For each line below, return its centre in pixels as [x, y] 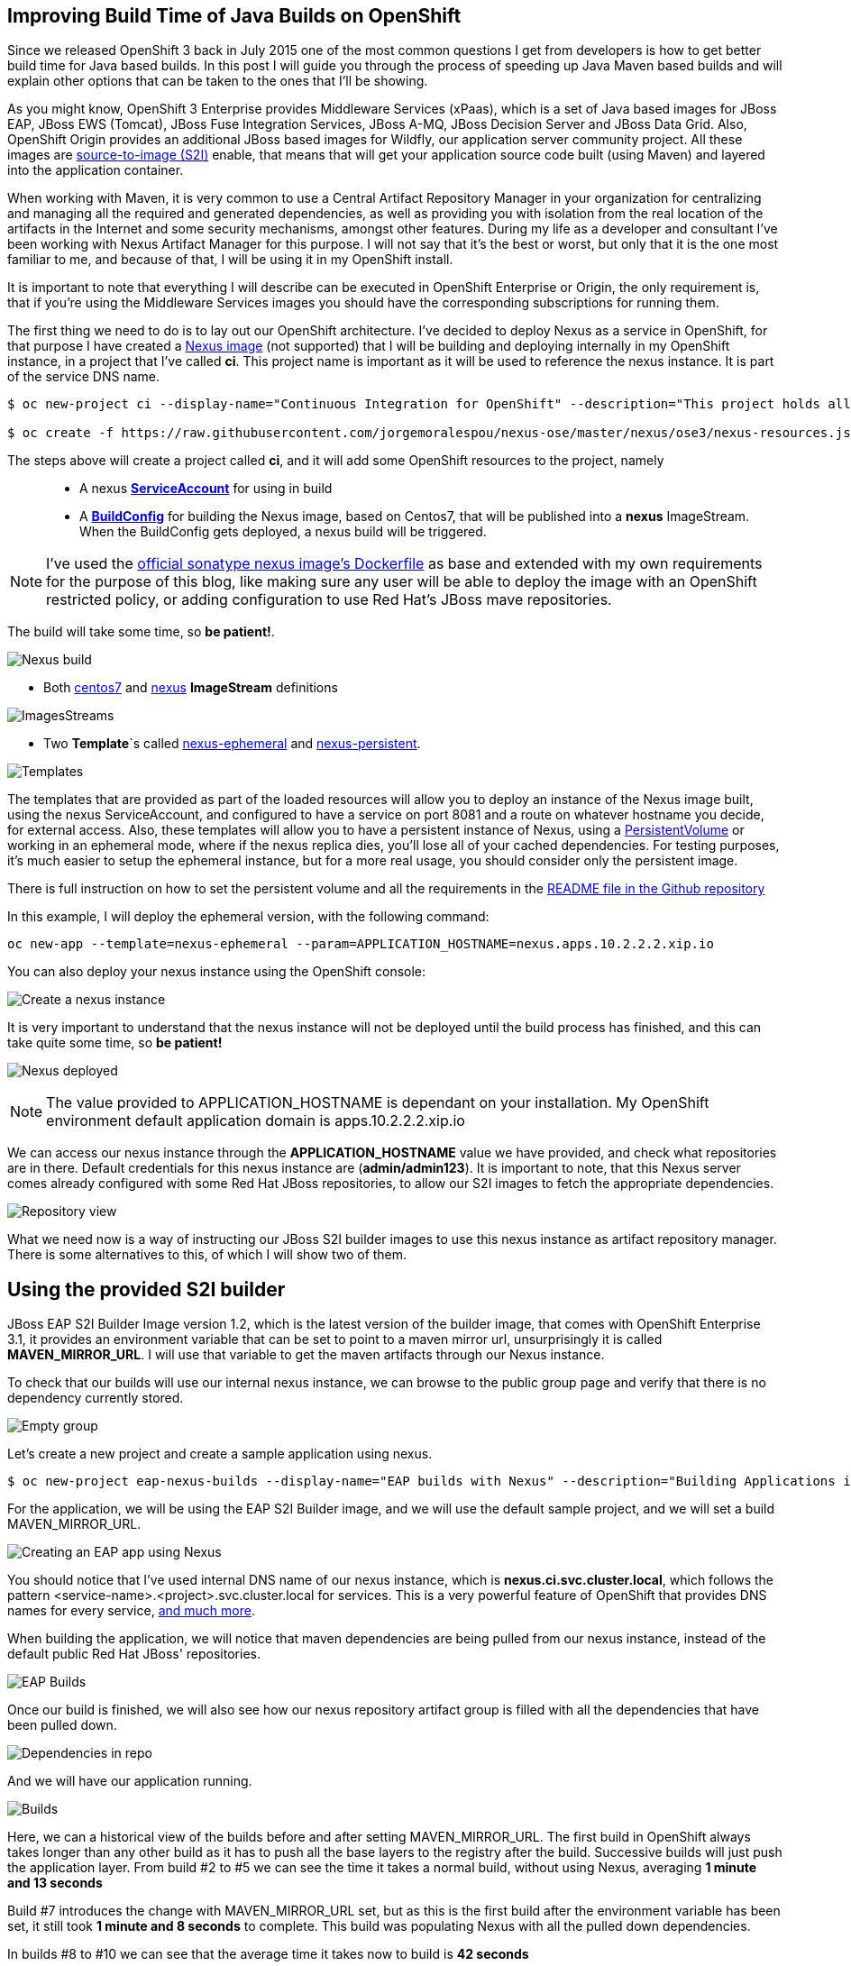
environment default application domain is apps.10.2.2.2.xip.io [256, 1121]
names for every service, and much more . [131, 1611]
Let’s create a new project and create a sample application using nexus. [220, 1454]
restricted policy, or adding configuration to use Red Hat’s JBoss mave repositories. [329, 600]
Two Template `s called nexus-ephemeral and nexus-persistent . [232, 744]
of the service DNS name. [84, 377]
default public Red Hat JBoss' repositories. [134, 1654]
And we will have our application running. [130, 1781]
